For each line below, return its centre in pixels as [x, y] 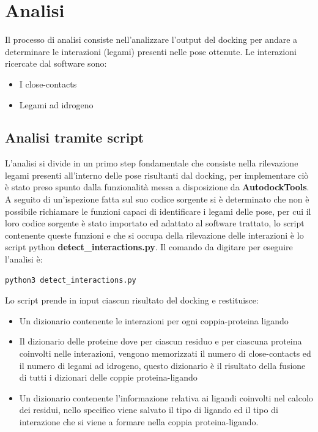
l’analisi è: [24, 259]
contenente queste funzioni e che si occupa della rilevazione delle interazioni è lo [154, 235]
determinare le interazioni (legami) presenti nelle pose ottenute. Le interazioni [151, 51]
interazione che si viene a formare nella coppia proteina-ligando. [139, 421]
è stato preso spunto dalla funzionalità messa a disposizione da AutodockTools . [157, 187]
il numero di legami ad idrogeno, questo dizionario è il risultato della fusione [162, 365]
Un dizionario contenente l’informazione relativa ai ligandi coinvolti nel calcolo [166, 397]
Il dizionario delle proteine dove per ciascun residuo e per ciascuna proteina [161, 341]
